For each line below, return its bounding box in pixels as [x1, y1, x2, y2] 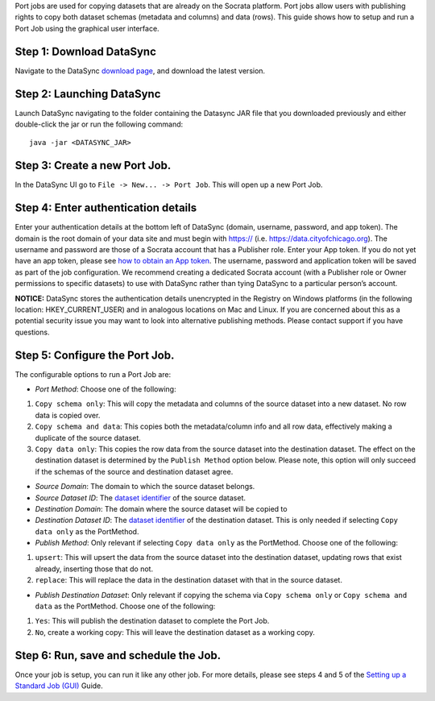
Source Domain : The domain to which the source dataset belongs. [35, 482, 255, 492]
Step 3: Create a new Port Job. [14, 159, 172, 172]
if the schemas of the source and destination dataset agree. [35, 467, 234, 476]
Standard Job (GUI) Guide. [14, 681, 104, 691]
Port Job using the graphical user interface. [14, 23, 160, 33]
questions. [14, 327, 50, 337]
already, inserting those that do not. [35, 564, 153, 574]
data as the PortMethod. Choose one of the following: [35, 601, 216, 612]
